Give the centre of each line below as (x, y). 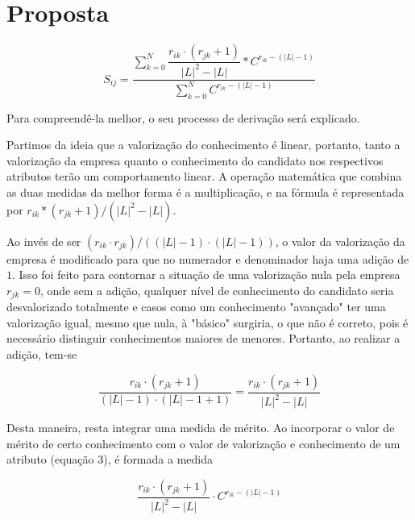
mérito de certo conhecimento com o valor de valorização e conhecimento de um (203, 443)
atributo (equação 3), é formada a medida (110, 459)
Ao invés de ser (44, 241)
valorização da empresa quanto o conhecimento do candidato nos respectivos (195, 160)
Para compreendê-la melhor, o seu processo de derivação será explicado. (183, 117)
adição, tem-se (42, 354)
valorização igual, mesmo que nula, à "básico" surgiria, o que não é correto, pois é (207, 322)
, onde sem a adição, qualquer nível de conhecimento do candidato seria (217, 290)
